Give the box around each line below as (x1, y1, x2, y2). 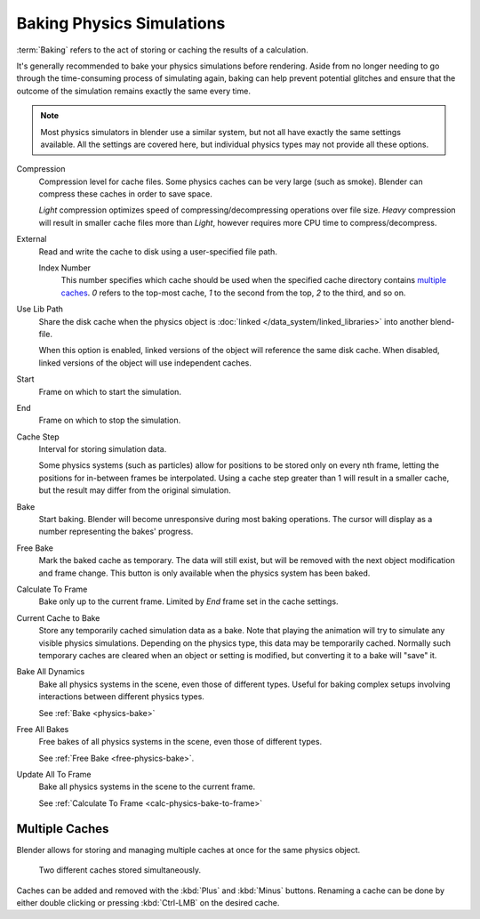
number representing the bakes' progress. (38, 526, 194, 537)
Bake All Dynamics (16, 666, 85, 677)
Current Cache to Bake (16, 612, 100, 623)
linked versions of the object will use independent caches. (38, 357, 252, 368)
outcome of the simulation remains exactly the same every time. (16, 85, 251, 96)
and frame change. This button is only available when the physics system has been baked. (38, 568, 371, 578)
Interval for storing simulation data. (38, 444, 167, 455)
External (16, 234, 47, 245)
